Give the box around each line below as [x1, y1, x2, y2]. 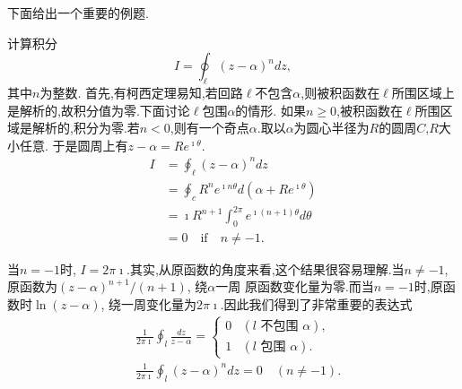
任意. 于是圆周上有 [19, 135, 128, 154]
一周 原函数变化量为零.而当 [215, 277, 374, 296]
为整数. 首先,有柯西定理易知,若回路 [39, 82, 243, 101]
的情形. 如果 [235, 100, 306, 119]
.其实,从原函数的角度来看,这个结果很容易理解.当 [126, 259, 405, 278]
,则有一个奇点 [170, 118, 249, 137]
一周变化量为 [121, 295, 197, 314]
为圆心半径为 [293, 118, 370, 137]
